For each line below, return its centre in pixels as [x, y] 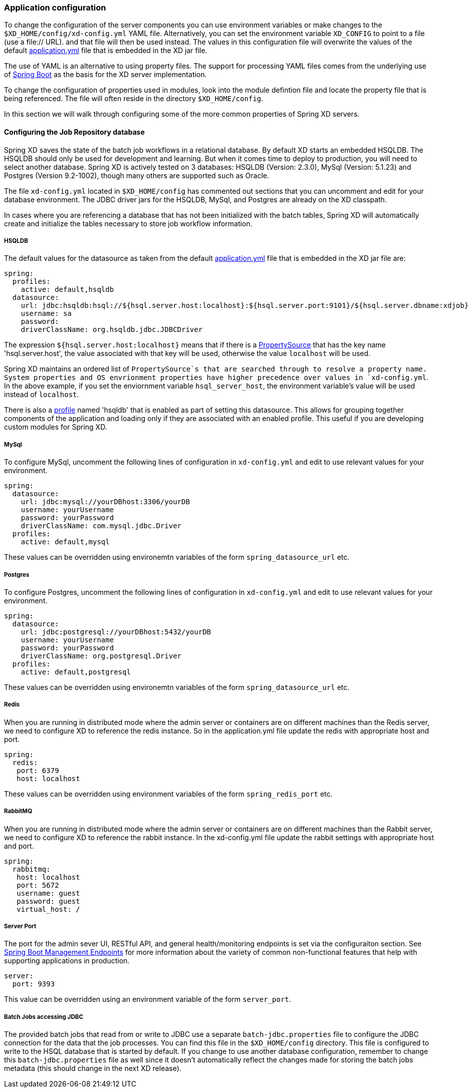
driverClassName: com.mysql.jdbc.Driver [101, 526]
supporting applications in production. [67, 961]
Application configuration [55, 8]
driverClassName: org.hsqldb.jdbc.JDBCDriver [112, 330]
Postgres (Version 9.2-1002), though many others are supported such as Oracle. [137, 175]
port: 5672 [38, 885]
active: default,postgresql [76, 672]
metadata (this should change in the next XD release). [93, 1068]
